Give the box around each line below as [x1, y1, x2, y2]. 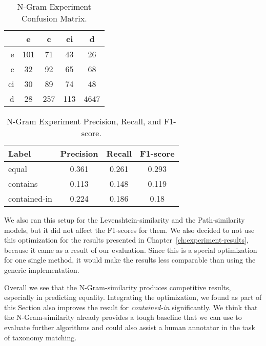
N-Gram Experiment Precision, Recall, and [7, 115, 161, 127]
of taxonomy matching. [4, 332, 77, 342]
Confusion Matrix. [21, 12, 87, 24]
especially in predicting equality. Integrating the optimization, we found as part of [4, 292, 262, 302]
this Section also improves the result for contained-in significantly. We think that [4, 301, 258, 312]
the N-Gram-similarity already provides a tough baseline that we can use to [4, 312, 242, 322]
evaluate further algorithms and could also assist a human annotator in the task [4, 321, 255, 332]
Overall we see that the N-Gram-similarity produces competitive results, [4, 282, 231, 292]
